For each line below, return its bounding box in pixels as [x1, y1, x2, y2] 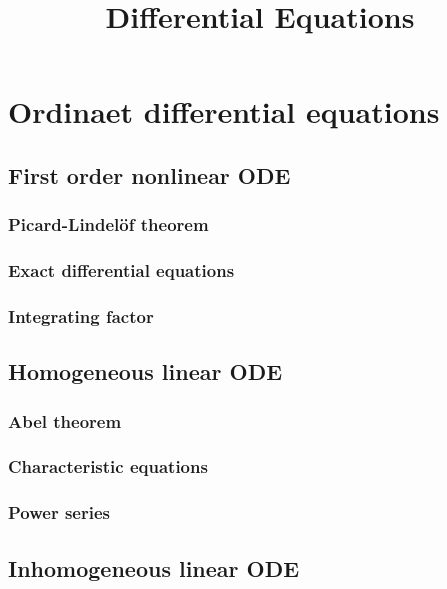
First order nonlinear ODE [8, 159, 291, 190]
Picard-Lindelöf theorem [8, 212, 209, 237]
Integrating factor [8, 303, 154, 328]
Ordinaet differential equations [8, 91, 440, 132]
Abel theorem [8, 408, 122, 433]
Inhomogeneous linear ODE [8, 552, 300, 583]
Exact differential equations [8, 258, 235, 283]
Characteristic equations [8, 454, 208, 479]
